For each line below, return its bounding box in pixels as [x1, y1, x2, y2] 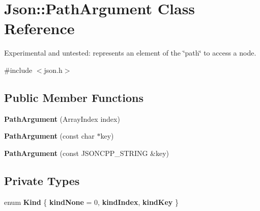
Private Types [4, 172, 80, 188]
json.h [44, 64, 63, 75]
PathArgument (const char [4, 130, 95, 141]
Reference [4, 18, 75, 39]
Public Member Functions [4, 89, 143, 105]
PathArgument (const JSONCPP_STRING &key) [4, 147, 169, 158]
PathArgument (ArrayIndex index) [4, 113, 120, 124]
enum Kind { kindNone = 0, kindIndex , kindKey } [4, 196, 179, 207]
